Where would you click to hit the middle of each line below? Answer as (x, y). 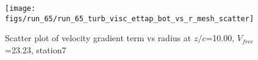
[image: (20, 8)
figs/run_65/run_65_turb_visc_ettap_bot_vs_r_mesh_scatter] (130, 18)
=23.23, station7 (36, 49)
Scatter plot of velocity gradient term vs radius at (98, 38)
